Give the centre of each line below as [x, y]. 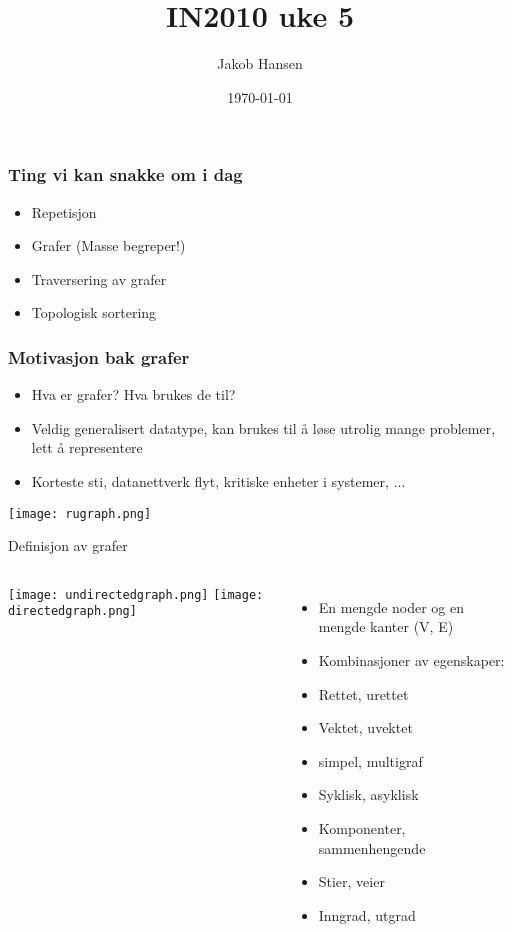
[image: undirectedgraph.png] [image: [136, 594]
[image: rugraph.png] [80, 513]
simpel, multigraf [370, 760]
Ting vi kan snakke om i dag [125, 174]
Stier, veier [351, 881]
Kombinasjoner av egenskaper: [411, 660]
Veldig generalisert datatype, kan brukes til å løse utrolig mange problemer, [263, 427]
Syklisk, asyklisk [368, 794]
